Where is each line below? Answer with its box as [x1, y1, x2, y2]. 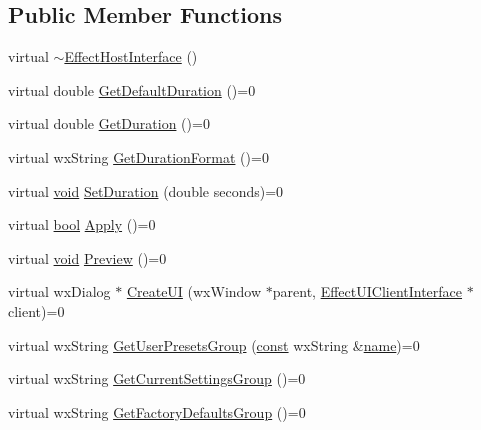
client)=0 [8, 300, 65, 321]
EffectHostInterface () [64, 46, 198, 67]
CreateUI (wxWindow [126, 281, 262, 302]
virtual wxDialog [8, 281, 111, 302]
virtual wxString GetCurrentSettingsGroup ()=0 [8, 368, 306, 389]
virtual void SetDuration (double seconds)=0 [8, 180, 284, 201]
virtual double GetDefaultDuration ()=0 [8, 79, 256, 100]
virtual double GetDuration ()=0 [8, 113, 210, 134]
